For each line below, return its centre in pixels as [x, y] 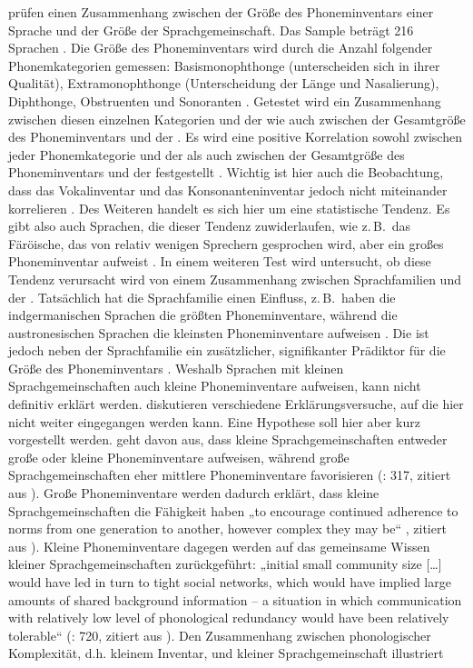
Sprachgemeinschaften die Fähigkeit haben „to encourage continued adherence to [233, 510]
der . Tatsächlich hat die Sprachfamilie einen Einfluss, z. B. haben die [202, 297]
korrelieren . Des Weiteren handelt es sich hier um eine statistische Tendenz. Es [229, 208]
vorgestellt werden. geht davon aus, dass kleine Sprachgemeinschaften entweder [228, 439]
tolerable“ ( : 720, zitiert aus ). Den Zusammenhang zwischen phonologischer [220, 635]
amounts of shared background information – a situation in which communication [235, 599]
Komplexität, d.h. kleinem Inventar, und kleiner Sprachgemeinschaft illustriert [226, 653]
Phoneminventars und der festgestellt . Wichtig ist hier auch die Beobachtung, [226, 172]
